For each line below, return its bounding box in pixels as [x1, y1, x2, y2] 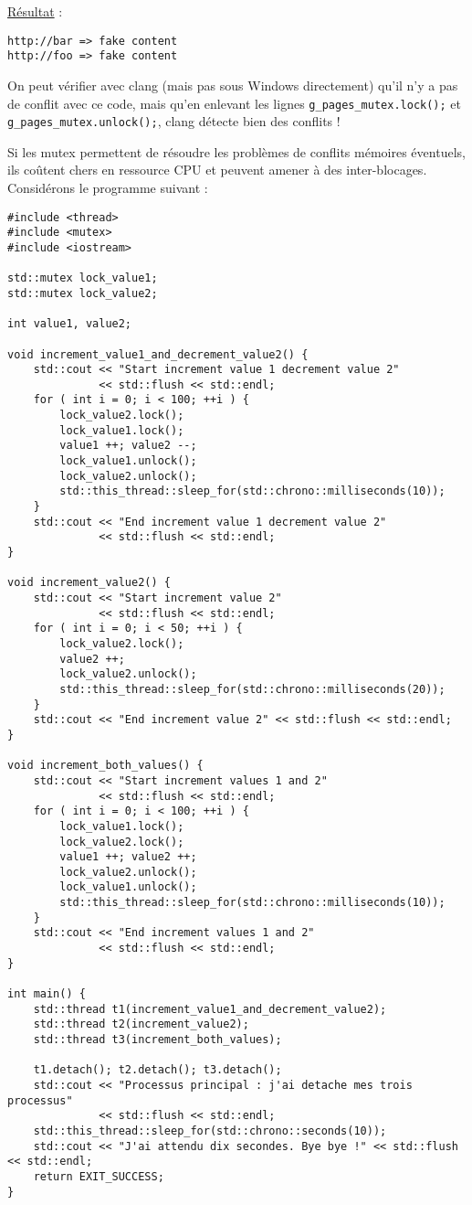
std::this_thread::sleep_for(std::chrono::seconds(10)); [33, 1124, 387, 1137]
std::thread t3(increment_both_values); [33, 1033, 282, 1047]
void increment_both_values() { [7, 759, 204, 773]
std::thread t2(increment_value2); [33, 1018, 249, 1031]
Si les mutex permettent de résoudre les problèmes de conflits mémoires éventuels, [7, 142, 466, 161]
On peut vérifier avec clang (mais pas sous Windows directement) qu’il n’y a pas [7, 75, 458, 94]
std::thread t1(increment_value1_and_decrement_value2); [33, 1002, 387, 1016]
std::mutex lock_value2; [7, 286, 158, 300]
